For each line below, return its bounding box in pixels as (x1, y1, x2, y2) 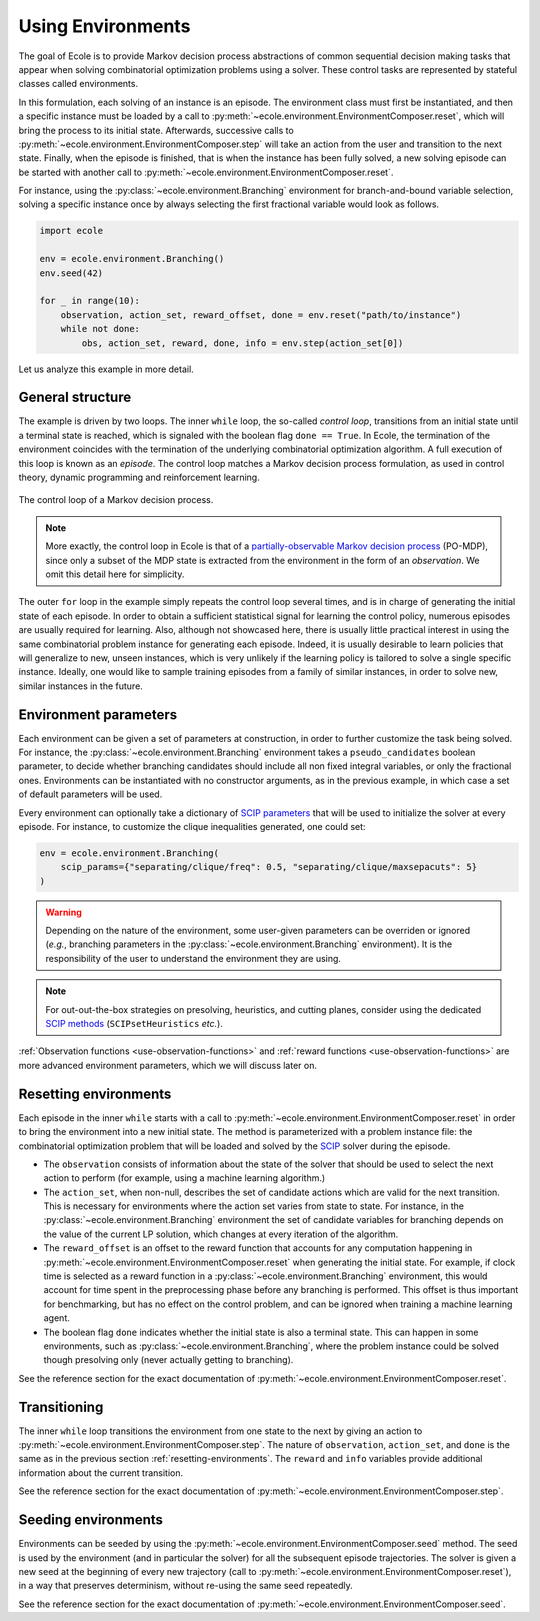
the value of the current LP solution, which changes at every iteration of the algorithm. (43, 1228, 399, 1240)
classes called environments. (18, 78, 139, 90)
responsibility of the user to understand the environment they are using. (45, 952, 342, 964)
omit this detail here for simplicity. (45, 568, 185, 580)
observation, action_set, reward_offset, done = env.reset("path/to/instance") (60, 309, 462, 320)
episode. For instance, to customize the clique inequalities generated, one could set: (18, 820, 366, 832)
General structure (18, 389, 132, 406)
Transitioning (18, 1398, 104, 1415)
